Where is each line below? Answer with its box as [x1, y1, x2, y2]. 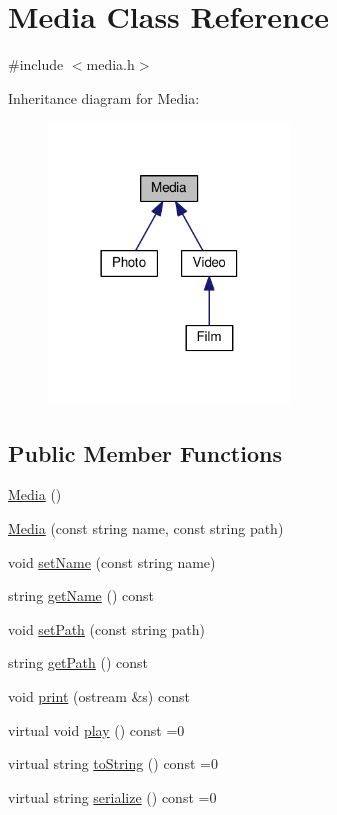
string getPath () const [8, 652, 149, 673]
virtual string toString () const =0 [8, 753, 218, 774]
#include [8, 54, 64, 75]
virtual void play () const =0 [8, 719, 185, 740]
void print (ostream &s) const [8, 685, 190, 706]
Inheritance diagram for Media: [8, 87, 200, 108]
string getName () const [8, 585, 155, 606]
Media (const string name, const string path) [8, 517, 284, 538]
